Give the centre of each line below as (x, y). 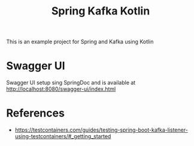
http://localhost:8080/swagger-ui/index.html (61, 89)
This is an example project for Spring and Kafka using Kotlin (80, 42)
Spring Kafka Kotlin (101, 11)
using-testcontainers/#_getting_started (63, 136)
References (35, 113)
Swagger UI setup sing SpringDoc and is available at (71, 83)
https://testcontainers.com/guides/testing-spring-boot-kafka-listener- (101, 130)
